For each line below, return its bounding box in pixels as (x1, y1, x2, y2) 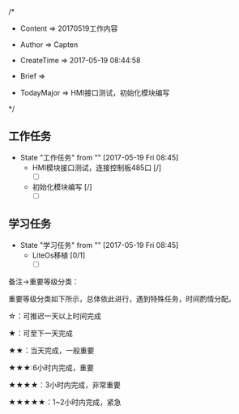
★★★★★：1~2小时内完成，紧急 (8, 397, 122, 407)
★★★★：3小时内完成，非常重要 (8, 380, 122, 390)
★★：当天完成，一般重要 (8, 345, 95, 355)
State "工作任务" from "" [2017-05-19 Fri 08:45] (19, 152, 179, 162)
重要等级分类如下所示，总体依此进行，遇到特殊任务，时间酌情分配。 (8, 293, 236, 303)
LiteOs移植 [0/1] (32, 250, 86, 260)
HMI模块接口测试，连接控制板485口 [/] (32, 162, 162, 173)
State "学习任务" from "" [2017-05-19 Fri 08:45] (19, 240, 179, 250)
